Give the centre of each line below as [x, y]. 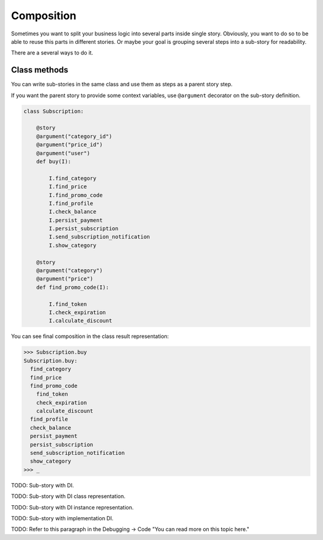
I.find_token [68, 304]
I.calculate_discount [80, 321]
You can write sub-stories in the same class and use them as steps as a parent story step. [122, 85]
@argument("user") [63, 153]
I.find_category [73, 178]
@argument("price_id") [69, 145]
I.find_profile [71, 203]
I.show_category [73, 245]
